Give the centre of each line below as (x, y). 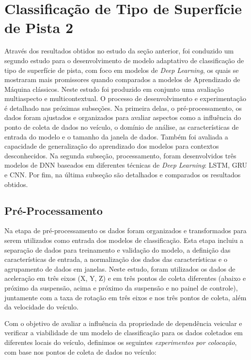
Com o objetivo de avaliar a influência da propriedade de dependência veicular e (123, 323)
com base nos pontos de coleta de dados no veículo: (80, 351)
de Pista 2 (39, 27)
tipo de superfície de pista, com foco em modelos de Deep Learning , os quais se (122, 70)
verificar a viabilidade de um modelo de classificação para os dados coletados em (124, 333)
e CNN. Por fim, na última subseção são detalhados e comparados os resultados (123, 175)
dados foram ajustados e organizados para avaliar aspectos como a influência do (123, 117)
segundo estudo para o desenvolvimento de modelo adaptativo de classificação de (124, 60)
